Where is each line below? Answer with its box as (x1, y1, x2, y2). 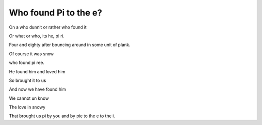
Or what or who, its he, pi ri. (9, 33, 65, 39)
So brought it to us (9, 78, 46, 83)
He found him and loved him (9, 68, 65, 75)
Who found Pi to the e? (9, 7, 102, 18)
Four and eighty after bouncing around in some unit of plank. (9, 42, 131, 48)
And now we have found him (9, 86, 66, 92)
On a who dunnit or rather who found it (9, 24, 87, 30)
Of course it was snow (9, 51, 54, 57)
